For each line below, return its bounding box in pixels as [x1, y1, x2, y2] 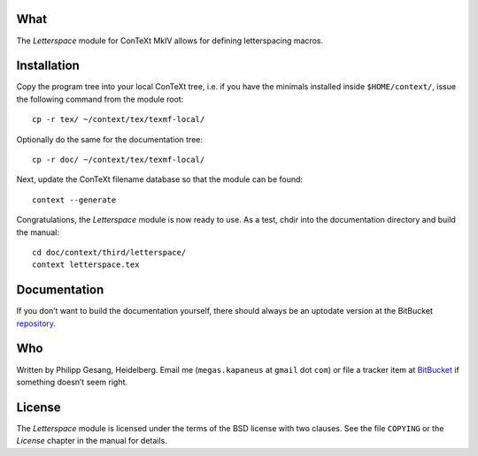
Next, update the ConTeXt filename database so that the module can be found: [16, 174, 304, 185]
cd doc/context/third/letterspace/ [32, 247, 187, 257]
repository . [16, 318, 57, 329]
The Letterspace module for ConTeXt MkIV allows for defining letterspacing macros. [16, 35, 323, 46]
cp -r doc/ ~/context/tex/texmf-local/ [32, 155, 205, 164]
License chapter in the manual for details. [16, 436, 167, 446]
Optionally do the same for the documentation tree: [16, 133, 204, 145]
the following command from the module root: [16, 94, 184, 104]
